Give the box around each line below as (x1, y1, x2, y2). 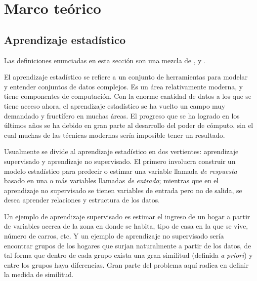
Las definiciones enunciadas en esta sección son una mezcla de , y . (4, 55, 206, 65)
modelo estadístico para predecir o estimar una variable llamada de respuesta (4, 165, 237, 176)
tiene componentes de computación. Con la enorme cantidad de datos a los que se (4, 91, 252, 101)
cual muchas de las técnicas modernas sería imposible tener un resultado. (4, 129, 225, 140)
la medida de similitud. (4, 269, 74, 280)
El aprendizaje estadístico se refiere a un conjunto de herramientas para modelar (4, 72, 248, 82)
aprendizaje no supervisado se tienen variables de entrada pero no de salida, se (4, 185, 242, 195)
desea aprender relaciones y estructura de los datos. (4, 195, 160, 205)
